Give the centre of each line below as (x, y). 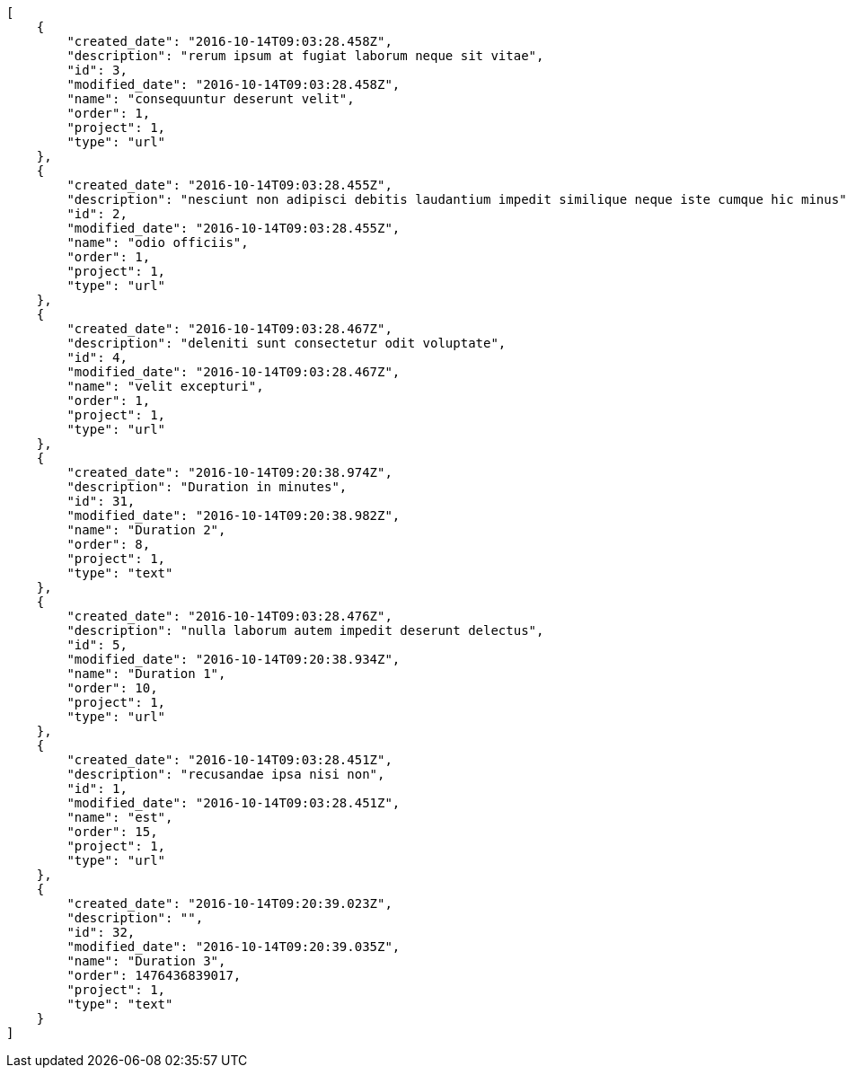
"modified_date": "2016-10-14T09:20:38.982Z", (234, 515)
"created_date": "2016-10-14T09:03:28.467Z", (229, 329)
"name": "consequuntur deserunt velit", (211, 99)
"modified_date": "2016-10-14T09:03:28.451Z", (234, 803)
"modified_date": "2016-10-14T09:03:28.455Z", (234, 228)
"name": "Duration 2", (146, 530)
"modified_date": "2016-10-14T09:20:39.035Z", (234, 947)
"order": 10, (112, 688)
